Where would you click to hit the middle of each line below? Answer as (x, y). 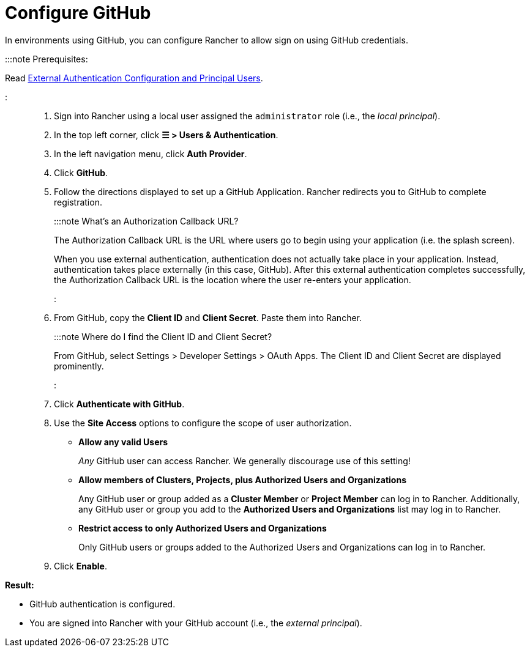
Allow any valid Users (123, 442)
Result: (20, 585)
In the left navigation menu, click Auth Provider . (151, 154)
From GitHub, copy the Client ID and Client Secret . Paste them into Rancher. (208, 317)
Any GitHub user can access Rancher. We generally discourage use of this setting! (244, 461)
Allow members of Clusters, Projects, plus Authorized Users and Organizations (242, 480)
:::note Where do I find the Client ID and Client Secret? (163, 336)
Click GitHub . (81, 172)
